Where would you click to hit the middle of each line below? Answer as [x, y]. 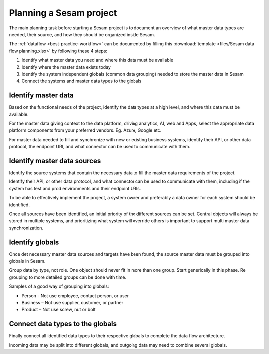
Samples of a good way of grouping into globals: [59, 286]
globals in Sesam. [27, 261]
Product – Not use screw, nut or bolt [59, 310]
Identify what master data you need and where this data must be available [98, 60]
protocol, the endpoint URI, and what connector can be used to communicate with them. [100, 147]
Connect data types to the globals [63, 324]
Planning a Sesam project [63, 13]
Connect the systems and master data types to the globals [82, 81]
